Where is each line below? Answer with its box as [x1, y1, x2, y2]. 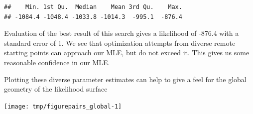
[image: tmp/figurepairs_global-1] [4, 103, 122, 110]
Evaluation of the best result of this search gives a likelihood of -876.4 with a [4, 28, 239, 38]
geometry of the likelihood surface [4, 84, 108, 94]
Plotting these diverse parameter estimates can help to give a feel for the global [4, 74, 247, 84]
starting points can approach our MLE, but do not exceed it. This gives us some [4, 47, 250, 58]
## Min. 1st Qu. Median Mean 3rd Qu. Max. [4, 3, 182, 10]
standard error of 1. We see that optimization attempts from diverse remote [4, 37, 236, 48]
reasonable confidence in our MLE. [4, 57, 110, 67]
